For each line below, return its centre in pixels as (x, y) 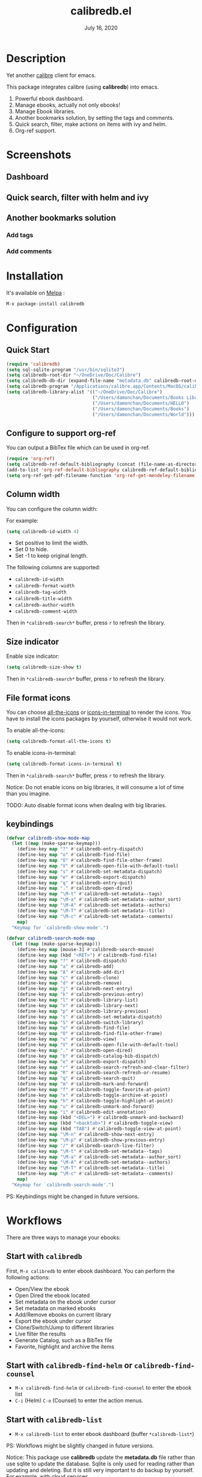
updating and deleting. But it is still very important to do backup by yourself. (100, 1470)
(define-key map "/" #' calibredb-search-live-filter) (86, 1146)
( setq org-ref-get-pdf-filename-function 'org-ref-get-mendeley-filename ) (102, 475)
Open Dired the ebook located (52, 1295)
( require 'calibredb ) (33, 364)
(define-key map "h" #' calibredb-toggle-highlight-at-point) (95, 1101)
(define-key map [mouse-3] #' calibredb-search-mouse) (86, 950)
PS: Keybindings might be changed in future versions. (73, 1196)
